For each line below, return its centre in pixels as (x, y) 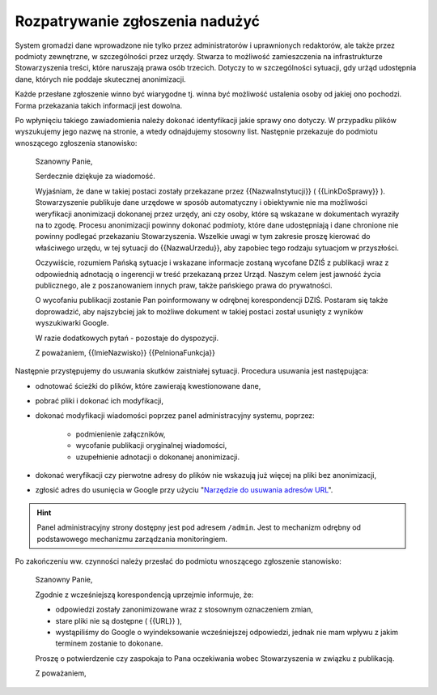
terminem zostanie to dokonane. (109, 643)
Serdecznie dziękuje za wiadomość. (95, 176)
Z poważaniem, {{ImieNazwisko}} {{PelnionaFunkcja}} (125, 352)
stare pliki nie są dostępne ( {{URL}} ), (119, 620)
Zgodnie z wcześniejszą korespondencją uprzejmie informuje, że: (144, 595)
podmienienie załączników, (121, 434)
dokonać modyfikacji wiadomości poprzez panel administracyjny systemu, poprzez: (175, 416)
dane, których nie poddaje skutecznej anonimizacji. (100, 79)
